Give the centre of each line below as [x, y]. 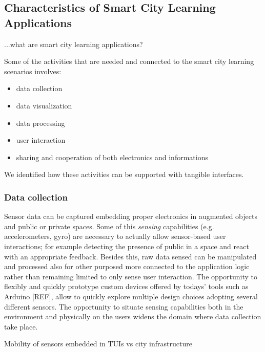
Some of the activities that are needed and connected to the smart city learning [129, 61]
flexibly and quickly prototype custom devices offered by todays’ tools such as [126, 286]
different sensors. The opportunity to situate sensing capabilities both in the [124, 306]
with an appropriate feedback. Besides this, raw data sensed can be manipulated [130, 256]
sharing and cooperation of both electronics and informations [112, 157]
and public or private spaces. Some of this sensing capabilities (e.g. [109, 226]
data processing [40, 123]
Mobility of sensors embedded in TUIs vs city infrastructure [98, 344]
